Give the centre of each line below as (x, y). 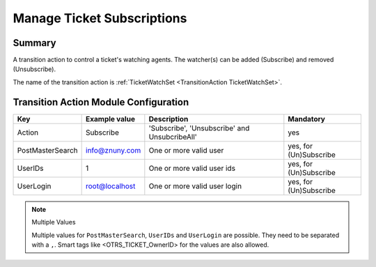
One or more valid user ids (192, 168)
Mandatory (306, 119)
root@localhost (111, 186)
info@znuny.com (113, 150)
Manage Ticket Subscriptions (100, 18)
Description (169, 119)
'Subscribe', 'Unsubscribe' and (199, 128)
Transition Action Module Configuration (101, 102)
